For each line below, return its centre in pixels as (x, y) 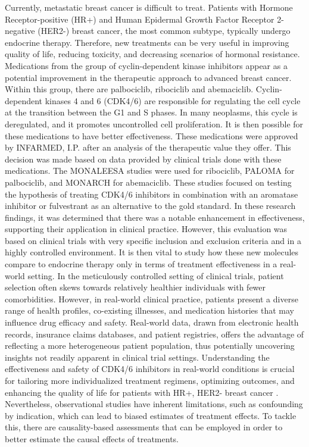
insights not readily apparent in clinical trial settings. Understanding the (137, 357)
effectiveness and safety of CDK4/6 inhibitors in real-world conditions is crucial (150, 369)
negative (20, 31)
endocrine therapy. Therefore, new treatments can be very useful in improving (147, 42)
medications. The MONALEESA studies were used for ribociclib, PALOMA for (150, 171)
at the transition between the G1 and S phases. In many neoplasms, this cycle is (151, 112)
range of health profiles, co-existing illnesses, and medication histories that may (149, 310)
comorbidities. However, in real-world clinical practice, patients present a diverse (152, 298)
